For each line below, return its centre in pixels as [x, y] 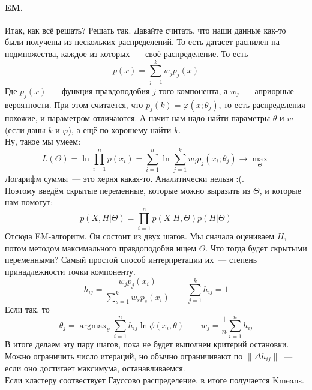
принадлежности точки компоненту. [70, 271]
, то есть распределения [262, 104]
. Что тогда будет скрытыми [256, 247]
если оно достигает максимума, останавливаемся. [95, 368]
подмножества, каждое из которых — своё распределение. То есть [127, 53]
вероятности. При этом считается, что [74, 104]
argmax [93, 325]
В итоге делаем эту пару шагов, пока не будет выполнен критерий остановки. [147, 344]
